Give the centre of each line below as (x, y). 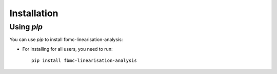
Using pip (26, 27)
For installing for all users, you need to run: (67, 49)
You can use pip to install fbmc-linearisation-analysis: (66, 40)
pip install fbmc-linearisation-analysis (84, 61)
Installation (34, 13)
